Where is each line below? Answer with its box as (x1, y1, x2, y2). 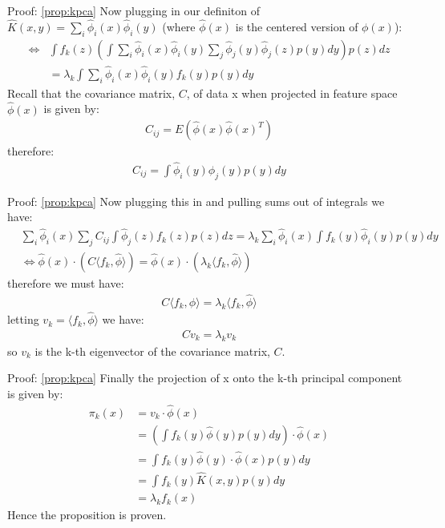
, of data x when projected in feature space (186, 84, 398, 101)
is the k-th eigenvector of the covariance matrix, (34, 342, 270, 359)
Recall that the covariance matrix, (7, 84, 176, 101)
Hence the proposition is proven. (7, 506, 167, 523)
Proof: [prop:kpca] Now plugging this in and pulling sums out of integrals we (7, 192, 385, 209)
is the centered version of (235, 18, 358, 34)
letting (7, 311, 39, 328)
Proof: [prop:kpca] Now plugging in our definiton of (7, 2, 261, 18)
